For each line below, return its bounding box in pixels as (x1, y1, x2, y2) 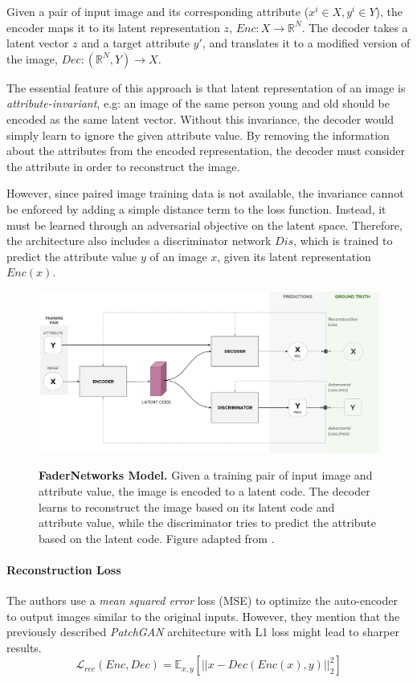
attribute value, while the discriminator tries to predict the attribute (39, 514, 377, 531)
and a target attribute (81, 35, 190, 51)
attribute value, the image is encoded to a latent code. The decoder (39, 482, 370, 499)
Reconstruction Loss (6, 561, 121, 578)
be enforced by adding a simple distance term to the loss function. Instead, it (6, 200, 386, 217)
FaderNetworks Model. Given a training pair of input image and (39, 467, 373, 484)
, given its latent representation (217, 247, 371, 264)
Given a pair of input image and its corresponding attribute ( (6, 3, 309, 19)
